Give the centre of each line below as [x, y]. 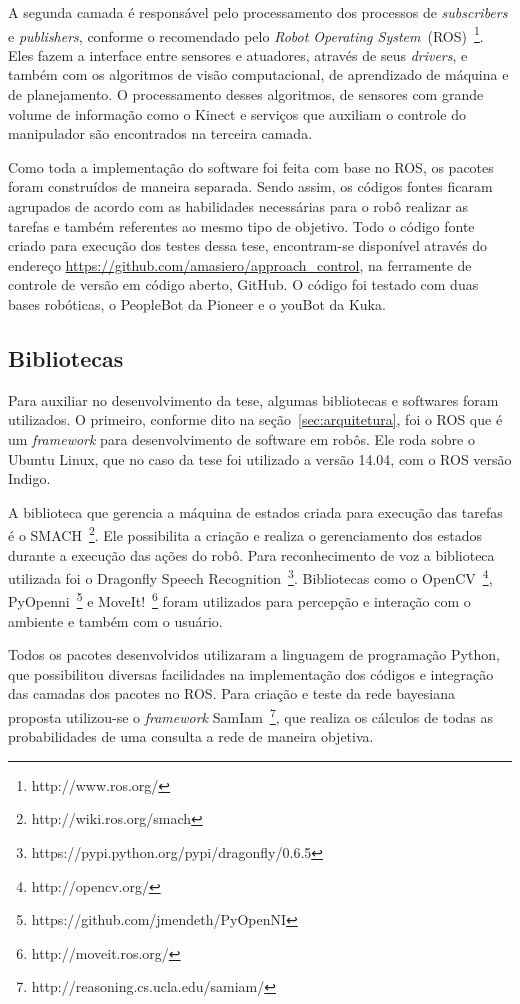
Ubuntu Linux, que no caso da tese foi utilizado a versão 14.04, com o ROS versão [260, 458]
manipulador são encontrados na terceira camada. [160, 133]
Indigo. [29, 478]
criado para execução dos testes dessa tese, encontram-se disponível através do [248, 245]
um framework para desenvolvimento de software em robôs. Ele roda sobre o [241, 438]
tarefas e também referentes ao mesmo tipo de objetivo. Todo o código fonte [241, 225]
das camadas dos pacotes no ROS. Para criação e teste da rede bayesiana [231, 693]
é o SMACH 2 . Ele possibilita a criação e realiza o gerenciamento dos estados [245, 533]
